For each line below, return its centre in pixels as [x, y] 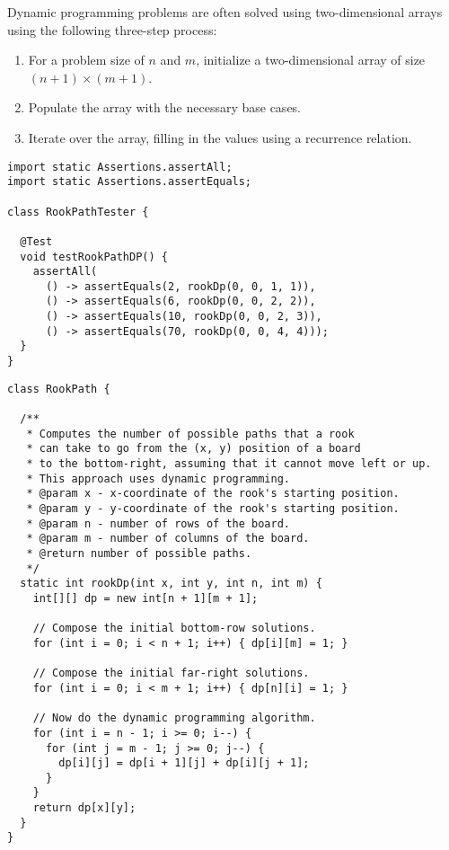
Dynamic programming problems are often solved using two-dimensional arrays [225, 12]
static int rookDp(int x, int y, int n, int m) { [171, 584]
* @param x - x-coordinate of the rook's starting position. [213, 494]
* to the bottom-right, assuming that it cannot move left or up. [229, 464]
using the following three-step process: [112, 29]
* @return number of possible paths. [139, 553]
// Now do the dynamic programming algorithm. [174, 718]
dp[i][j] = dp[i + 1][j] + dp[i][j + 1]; [184, 763]
